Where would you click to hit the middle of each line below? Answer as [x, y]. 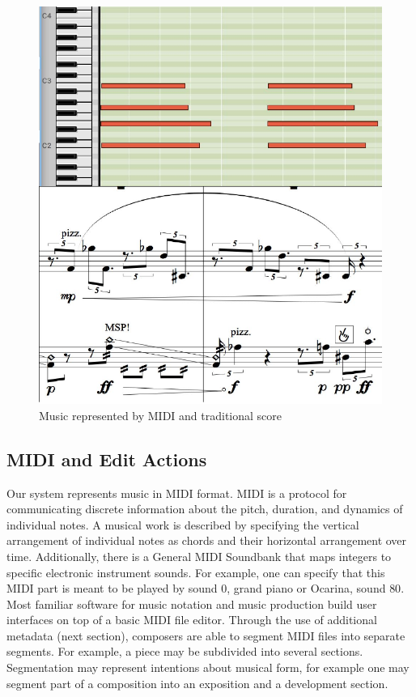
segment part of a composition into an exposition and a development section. [197, 683]
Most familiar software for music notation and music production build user [192, 603]
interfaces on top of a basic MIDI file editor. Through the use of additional [192, 620]
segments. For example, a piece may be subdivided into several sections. [185, 651]
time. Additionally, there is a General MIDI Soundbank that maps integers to [199, 556]
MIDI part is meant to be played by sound [112, 588]
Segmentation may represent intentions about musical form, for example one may [208, 667]
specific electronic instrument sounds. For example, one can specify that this [196, 572]
